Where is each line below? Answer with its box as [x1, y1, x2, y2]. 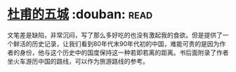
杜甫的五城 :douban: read [7, 6, 153, 22]
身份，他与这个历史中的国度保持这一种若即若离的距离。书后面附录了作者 [19, 48, 229, 57]
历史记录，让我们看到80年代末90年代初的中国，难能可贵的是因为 [31, 39, 220, 48]
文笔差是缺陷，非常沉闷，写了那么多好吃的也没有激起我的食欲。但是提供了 [7, 31, 223, 39]
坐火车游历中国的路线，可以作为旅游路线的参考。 [7, 57, 149, 65]
